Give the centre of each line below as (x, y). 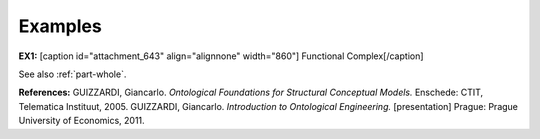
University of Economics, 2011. (81, 121)
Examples (60, 26)
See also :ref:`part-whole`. (72, 74)
